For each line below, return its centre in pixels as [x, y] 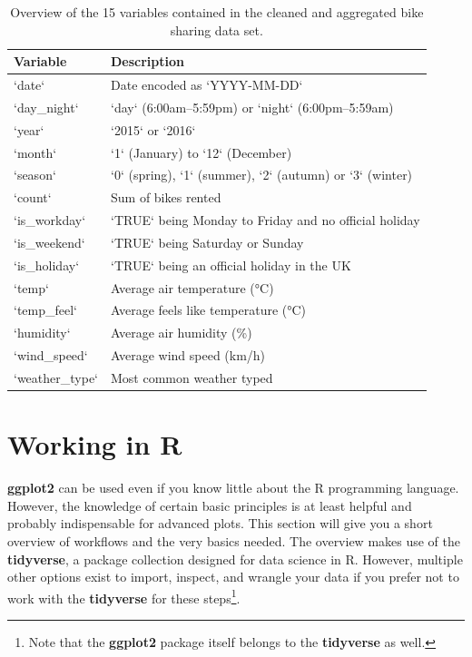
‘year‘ [29, 129]
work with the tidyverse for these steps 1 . [124, 596]
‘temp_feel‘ [45, 310]
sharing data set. [216, 29]
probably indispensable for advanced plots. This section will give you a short [220, 523]
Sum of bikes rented [166, 197]
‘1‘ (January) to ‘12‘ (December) [202, 152]
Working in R [95, 444]
